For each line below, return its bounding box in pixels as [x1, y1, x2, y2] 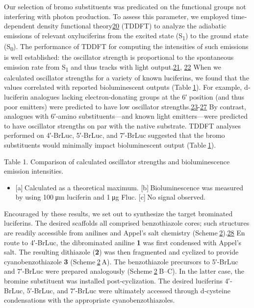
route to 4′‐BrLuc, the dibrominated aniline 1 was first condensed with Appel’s [4, 237, 242, 247]
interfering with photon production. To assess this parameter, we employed [4, 11, 229, 21]
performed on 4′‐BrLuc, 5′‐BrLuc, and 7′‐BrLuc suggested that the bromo [4, 130, 225, 140]
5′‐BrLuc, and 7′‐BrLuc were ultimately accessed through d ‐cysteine [26, 285, 230, 295]
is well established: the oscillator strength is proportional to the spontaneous [4, 52, 234, 62]
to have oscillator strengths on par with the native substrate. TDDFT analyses [4, 120, 241, 130]
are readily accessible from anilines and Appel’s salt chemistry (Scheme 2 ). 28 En [4, 228, 245, 238]
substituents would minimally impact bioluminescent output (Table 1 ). [4, 139, 216, 150]
